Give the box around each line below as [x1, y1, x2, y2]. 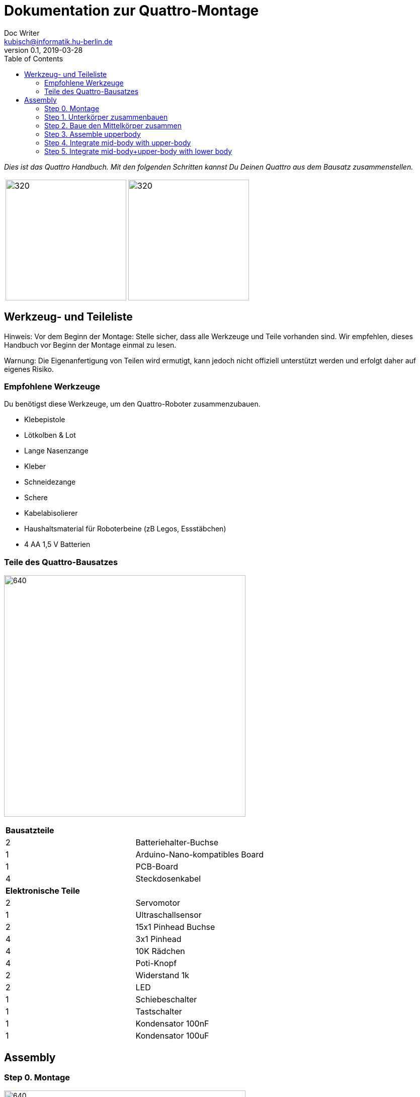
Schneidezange [24, 478, 76, 487]
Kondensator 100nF [135, 1018, 209, 1029]
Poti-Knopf [135, 958, 177, 969]
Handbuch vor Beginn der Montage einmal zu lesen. [4, 340, 177, 349]
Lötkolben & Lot [24, 431, 76, 440]
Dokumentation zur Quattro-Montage [4, 2, 259, 19]
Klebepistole [24, 415, 65, 424]
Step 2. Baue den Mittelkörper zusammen [44, 121, 182, 130]
